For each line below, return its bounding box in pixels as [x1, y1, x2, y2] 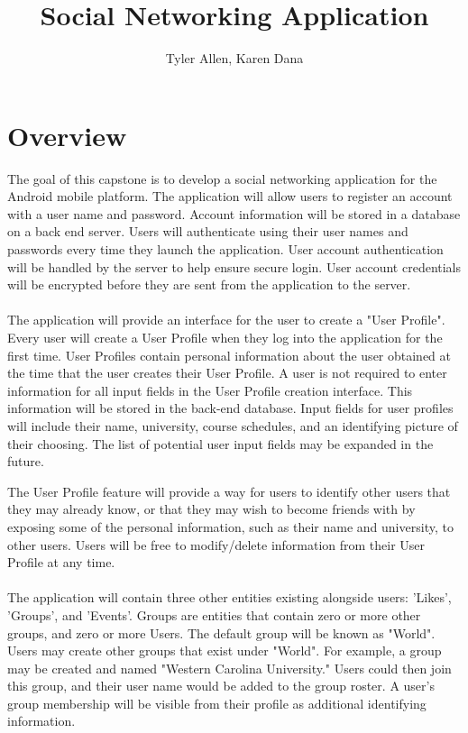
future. [7, 452, 44, 471]
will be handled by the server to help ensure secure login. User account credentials [7, 257, 462, 276]
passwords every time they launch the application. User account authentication [7, 240, 444, 259]
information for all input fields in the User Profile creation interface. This [7, 380, 413, 399]
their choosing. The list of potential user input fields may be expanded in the [7, 434, 434, 453]
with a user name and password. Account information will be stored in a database [7, 204, 461, 223]
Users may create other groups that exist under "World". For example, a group [7, 641, 442, 660]
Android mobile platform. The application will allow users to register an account [7, 187, 453, 206]
